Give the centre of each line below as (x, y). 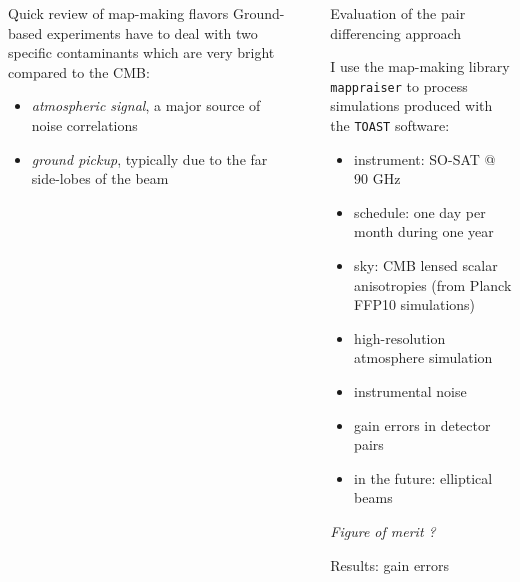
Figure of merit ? (383, 531)
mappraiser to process (399, 85)
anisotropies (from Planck (433, 284)
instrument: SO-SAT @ (425, 158)
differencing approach (396, 32)
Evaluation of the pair (398, 13)
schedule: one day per (420, 211)
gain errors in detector (422, 424)
